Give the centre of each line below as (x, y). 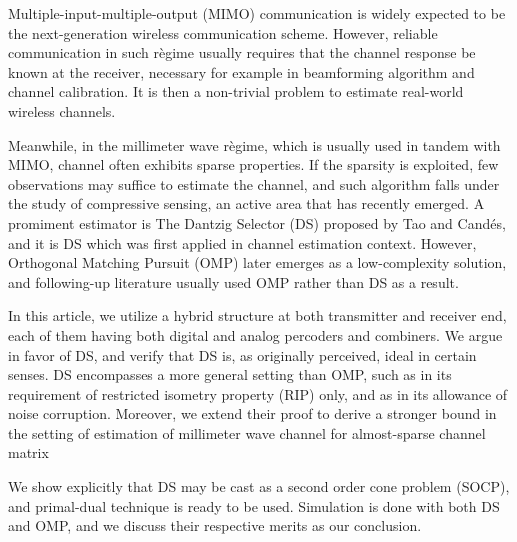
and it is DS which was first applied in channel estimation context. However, (242, 242)
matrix (28, 452)
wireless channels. (62, 110)
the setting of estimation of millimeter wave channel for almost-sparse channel (247, 432)
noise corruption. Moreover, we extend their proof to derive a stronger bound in (252, 413)
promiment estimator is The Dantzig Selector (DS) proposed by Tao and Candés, (257, 222)
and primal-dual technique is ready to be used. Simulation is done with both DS (254, 505)
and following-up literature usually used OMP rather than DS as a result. (233, 281)
